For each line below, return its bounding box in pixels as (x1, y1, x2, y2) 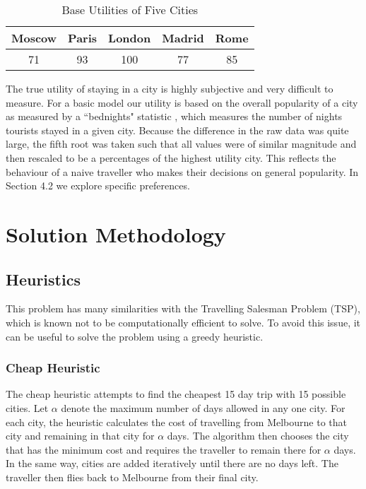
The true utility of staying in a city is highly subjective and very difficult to (6, 81, 333, 95)
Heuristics (6, 268, 81, 290)
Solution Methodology (6, 219, 226, 248)
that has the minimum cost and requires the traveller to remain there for (6, 442, 321, 456)
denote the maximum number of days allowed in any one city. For (61, 400, 346, 415)
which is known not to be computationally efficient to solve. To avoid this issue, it (6, 314, 361, 329)
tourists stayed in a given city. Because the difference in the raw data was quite (6, 122, 349, 137)
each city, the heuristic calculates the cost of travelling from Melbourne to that (6, 414, 347, 429)
